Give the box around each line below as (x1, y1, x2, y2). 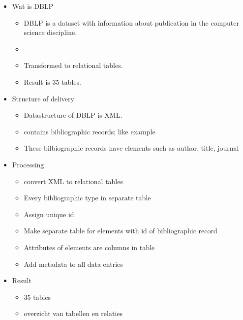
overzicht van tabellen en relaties (24, 308, 123, 319)
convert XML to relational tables (24, 176, 123, 186)
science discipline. (24, 27, 77, 37)
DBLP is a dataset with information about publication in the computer (24, 17, 239, 28)
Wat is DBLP (12, 1, 54, 11)
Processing (12, 159, 44, 169)
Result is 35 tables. (24, 76, 81, 87)
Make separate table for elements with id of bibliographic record (24, 225, 217, 236)
